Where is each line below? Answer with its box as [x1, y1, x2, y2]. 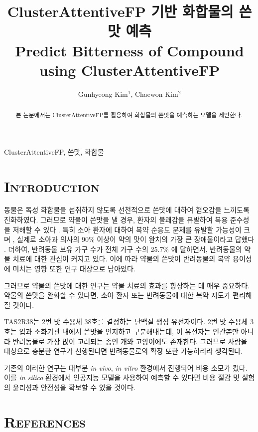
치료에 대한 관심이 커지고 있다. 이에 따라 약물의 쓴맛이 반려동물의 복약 [12, 253, 231, 264]
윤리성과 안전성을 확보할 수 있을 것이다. [12, 382, 135, 392]
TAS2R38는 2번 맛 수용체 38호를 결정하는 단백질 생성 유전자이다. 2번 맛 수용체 [4, 316, 248, 327]
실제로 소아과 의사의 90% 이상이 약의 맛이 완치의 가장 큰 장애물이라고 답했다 [17, 234, 255, 244]
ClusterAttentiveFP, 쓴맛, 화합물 [4, 146, 104, 157]
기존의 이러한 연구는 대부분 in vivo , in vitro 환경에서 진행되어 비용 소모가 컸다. [4, 362, 248, 373]
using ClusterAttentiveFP [39, 59, 220, 80]
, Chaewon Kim [130, 88, 178, 99]
